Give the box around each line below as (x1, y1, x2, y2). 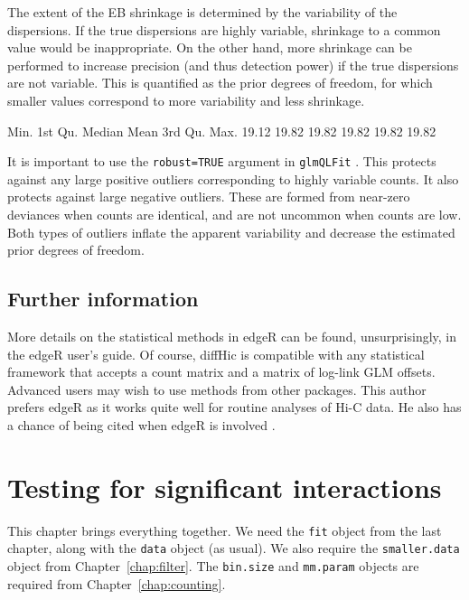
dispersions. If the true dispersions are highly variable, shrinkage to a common (7, 20, 441, 39)
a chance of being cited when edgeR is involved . (7, 415, 276, 434)
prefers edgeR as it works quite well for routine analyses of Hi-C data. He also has (7, 398, 462, 417)
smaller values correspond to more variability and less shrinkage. (7, 90, 365, 109)
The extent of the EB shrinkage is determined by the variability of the (7, 3, 398, 21)
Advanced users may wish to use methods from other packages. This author (7, 380, 427, 398)
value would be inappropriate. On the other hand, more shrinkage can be (7, 38, 412, 57)
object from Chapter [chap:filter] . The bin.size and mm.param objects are (7, 556, 419, 575)
